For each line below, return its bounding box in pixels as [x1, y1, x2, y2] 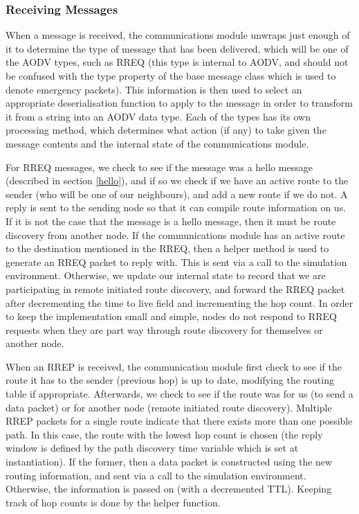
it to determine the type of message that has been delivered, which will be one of [6, 41, 349, 55]
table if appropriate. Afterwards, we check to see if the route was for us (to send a [6, 387, 353, 401]
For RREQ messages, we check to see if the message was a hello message [6, 159, 313, 174]
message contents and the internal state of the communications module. [6, 136, 309, 150]
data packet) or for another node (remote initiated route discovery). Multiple [6, 400, 332, 414]
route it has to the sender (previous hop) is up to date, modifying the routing [6, 373, 334, 387]
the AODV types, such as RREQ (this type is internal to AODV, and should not [6, 55, 349, 69]
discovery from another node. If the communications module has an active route [6, 227, 345, 242]
